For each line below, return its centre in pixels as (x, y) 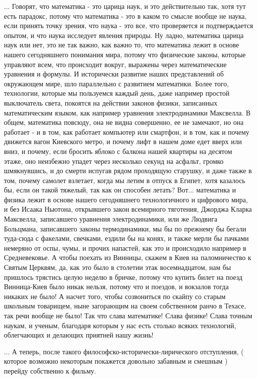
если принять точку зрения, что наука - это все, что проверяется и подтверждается (128, 25)
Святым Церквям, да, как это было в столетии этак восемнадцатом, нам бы (118, 267)
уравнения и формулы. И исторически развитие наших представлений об (114, 74)
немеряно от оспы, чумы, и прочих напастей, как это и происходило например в (125, 247)
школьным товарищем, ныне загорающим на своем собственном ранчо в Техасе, (125, 306)
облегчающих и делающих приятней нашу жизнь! (79, 335)
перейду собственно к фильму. (50, 370)
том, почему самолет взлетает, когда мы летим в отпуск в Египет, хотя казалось (125, 180)
